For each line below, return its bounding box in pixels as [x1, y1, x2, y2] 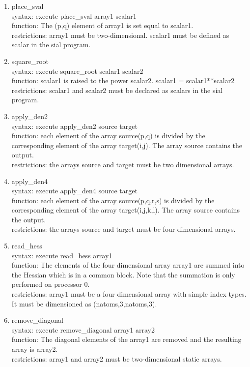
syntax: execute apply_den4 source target [11, 185, 138, 196]
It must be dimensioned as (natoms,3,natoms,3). [11, 298, 157, 308]
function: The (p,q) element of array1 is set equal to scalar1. [11, 20, 194, 31]
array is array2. [11, 344, 58, 354]
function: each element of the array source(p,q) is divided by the [11, 130, 205, 141]
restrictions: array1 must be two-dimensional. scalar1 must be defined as [11, 30, 229, 40]
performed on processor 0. [11, 279, 90, 289]
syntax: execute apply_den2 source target [11, 121, 138, 131]
